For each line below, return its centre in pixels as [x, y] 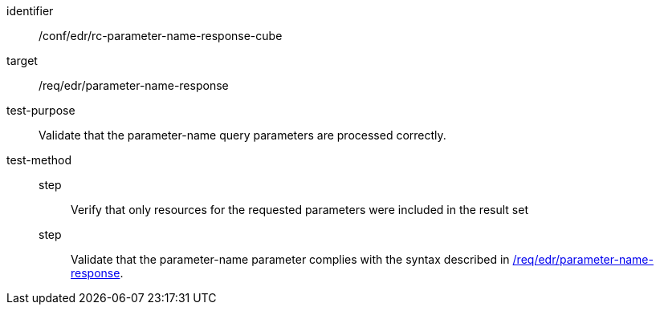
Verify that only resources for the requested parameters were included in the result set [299, 210]
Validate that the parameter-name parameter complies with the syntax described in [290, 259]
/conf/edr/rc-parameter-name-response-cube [161, 36]
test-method [39, 160]
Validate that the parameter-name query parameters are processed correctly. [242, 135]
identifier [30, 11]
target [22, 61]
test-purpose [41, 110]
